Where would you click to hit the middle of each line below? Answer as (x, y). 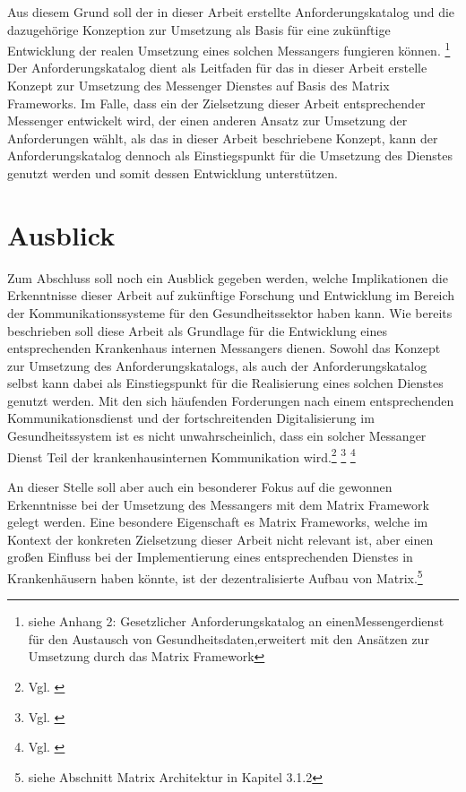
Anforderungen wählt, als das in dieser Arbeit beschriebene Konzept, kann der (223, 138)
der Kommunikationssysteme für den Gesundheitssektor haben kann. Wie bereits (230, 312)
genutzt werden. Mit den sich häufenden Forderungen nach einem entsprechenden (231, 400)
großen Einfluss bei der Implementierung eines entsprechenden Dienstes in (210, 557)
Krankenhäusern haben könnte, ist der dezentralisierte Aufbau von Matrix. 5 (215, 576)
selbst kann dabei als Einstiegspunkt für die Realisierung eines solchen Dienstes (225, 383)
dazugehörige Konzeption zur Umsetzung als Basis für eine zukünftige (199, 29)
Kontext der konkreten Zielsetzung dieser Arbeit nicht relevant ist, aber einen (220, 539)
